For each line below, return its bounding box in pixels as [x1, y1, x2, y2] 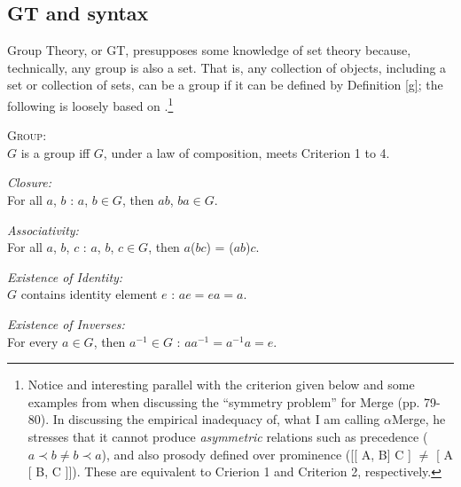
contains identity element [20, 285, 158, 303]
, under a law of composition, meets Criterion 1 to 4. [103, 143, 390, 161]
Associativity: [7, 220, 79, 239]
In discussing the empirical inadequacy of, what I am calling [52, 410, 380, 428]
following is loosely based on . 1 [7, 93, 174, 114]
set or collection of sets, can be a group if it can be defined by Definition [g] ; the [7, 75, 443, 94]
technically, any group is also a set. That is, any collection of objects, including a [7, 58, 447, 76]
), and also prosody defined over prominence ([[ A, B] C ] [101, 444, 411, 463]
